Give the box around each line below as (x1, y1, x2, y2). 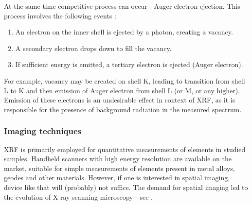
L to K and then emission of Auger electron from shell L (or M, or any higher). (4, 85, 240, 95)
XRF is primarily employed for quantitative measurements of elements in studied (4, 144, 246, 154)
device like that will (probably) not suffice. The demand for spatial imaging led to (4, 182, 248, 192)
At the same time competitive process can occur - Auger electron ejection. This (4, 1, 240, 11)
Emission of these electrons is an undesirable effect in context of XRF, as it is (4, 95, 235, 105)
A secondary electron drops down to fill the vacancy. (15, 43, 172, 53)
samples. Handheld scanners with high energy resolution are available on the (4, 154, 232, 164)
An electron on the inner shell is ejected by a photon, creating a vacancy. (15, 27, 233, 37)
